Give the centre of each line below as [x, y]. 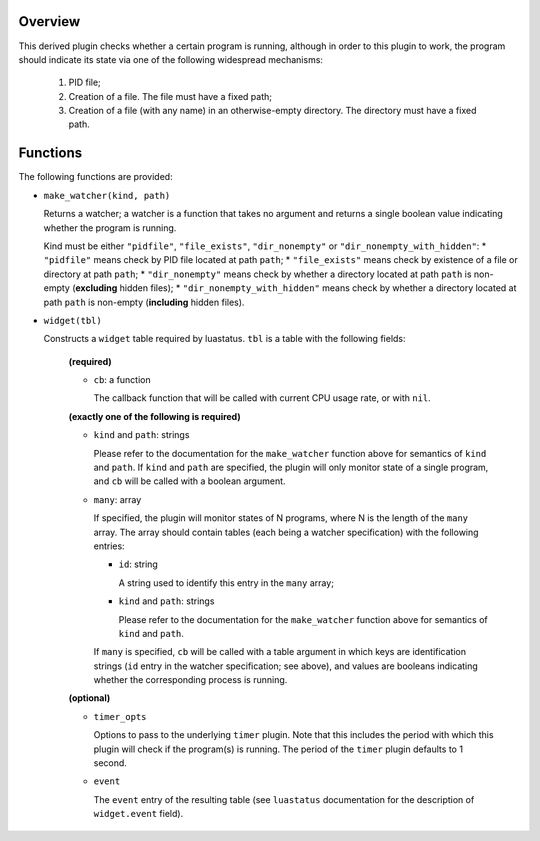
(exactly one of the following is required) [154, 416]
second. [110, 763]
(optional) [89, 698]
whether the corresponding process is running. [190, 680]
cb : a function [122, 380]
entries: [109, 546]
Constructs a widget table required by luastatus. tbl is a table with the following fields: [224, 339]
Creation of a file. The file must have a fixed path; [170, 96]
